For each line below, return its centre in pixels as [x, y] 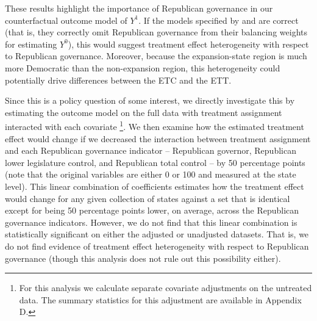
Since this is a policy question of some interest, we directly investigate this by [150, 100]
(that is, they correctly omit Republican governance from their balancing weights [156, 32]
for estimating [31, 44]
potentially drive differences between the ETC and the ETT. [118, 80]
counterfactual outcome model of [66, 20]
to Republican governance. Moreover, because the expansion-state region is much [156, 56]
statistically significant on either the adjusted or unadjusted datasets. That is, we [157, 234]
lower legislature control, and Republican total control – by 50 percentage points [155, 162]
